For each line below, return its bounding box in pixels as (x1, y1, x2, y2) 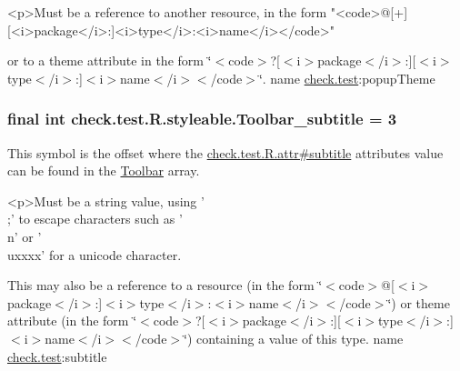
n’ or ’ (7, 226, 42, 246)
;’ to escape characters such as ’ (7, 209, 183, 228)
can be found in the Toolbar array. (7, 161, 200, 180)
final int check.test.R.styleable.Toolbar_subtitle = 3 (7, 107, 397, 130)
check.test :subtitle (7, 346, 107, 366)
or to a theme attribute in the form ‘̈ (7, 51, 212, 70)
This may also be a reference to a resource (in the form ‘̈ (7, 276, 323, 295)
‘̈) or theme (387, 293, 450, 312)
